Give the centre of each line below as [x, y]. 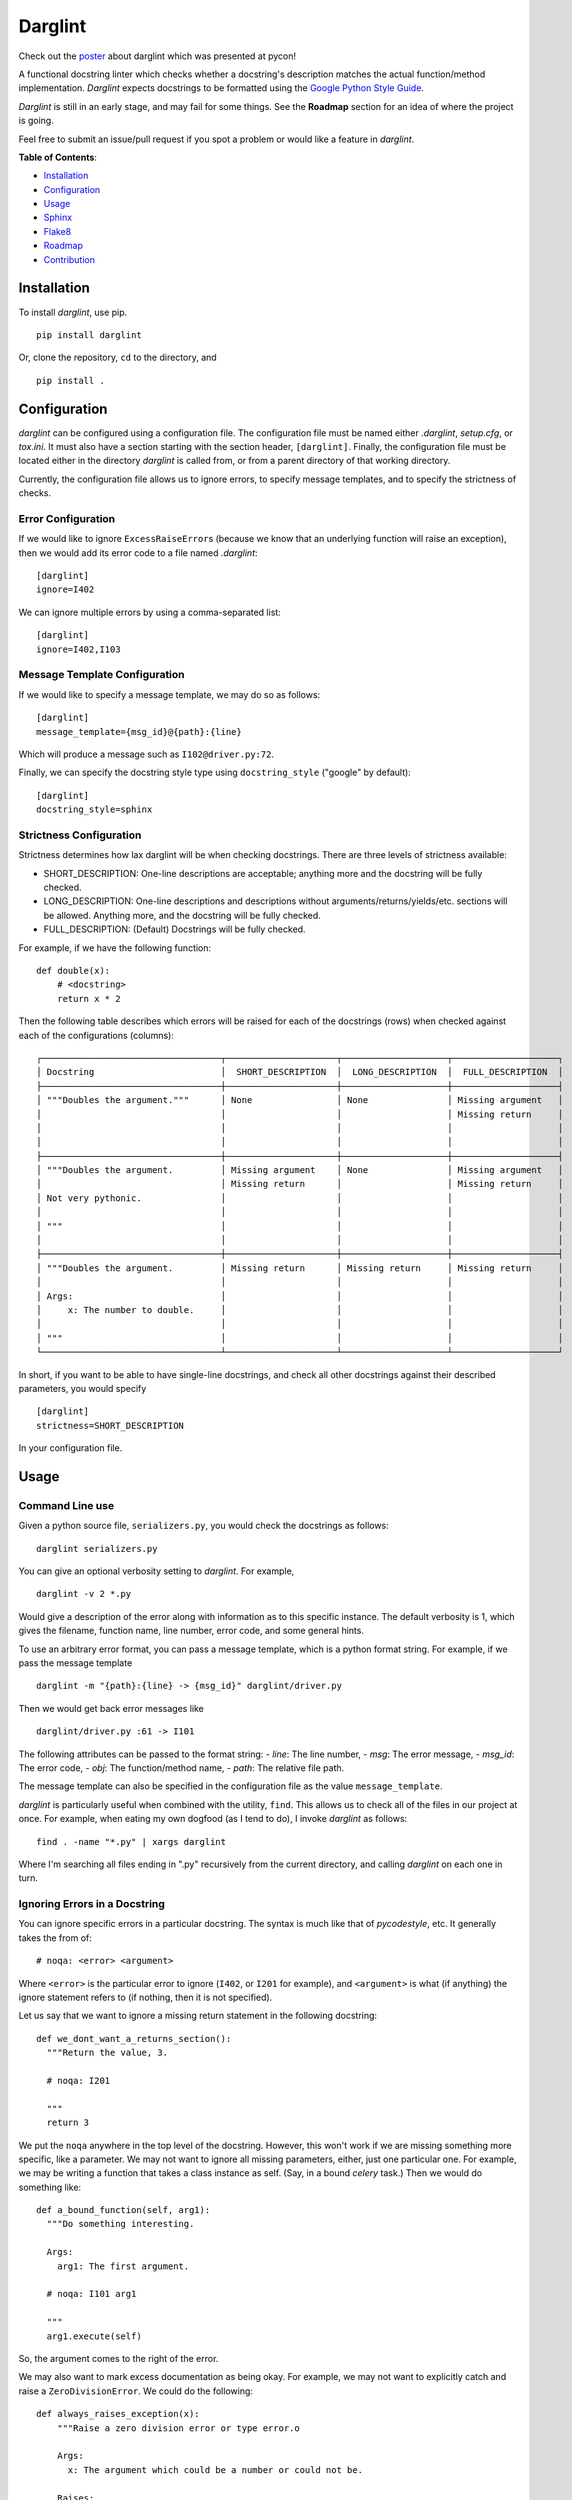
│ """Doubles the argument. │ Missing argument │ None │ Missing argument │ [300, 1170]
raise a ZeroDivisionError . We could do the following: [136, 2391]
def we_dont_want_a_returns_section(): [134, 2038]
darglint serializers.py [97, 1548]
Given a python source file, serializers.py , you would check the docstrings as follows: [203, 1526]
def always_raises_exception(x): [118, 2414]
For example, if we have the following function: [115, 947]
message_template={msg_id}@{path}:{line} [139, 731]
